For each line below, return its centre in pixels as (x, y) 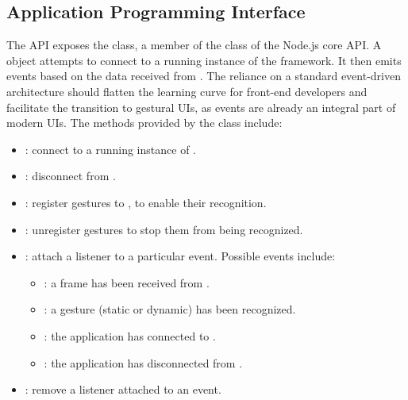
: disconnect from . (70, 176)
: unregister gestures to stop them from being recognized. (164, 229)
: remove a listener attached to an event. (123, 389)
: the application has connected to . (130, 335)
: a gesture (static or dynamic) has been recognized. (170, 309)
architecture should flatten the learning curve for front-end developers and (187, 91)
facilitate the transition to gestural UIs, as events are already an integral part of (201, 107)
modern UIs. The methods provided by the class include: (144, 123)
